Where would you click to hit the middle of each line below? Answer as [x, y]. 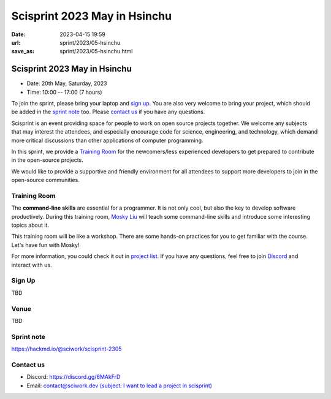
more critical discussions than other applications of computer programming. [107, 140]
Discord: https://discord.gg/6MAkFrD [74, 377]
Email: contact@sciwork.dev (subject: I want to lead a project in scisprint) [120, 386]
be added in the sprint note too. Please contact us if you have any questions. [108, 112]
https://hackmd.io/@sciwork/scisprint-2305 [67, 349]
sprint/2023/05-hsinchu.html [96, 51]
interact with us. [32, 265]
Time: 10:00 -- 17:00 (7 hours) [64, 92]
